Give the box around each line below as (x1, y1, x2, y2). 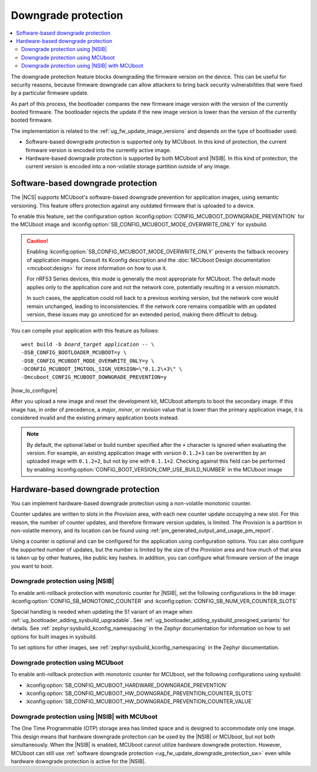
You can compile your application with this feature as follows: (11, 327, 160, 335)
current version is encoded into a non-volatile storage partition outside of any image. (25, 163, 231, 170)
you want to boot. (11, 562, 54, 570)
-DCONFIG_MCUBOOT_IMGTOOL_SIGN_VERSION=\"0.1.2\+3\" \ (21, 365, 183, 372)
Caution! (26, 237, 49, 244)
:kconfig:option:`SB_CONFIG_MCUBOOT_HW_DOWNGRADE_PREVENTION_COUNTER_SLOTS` (25, 690, 254, 697)
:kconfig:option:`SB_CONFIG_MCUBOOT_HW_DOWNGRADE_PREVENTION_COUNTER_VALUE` (25, 698, 254, 705)
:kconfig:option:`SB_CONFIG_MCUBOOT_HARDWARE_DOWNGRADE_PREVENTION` (25, 681, 228, 689)
